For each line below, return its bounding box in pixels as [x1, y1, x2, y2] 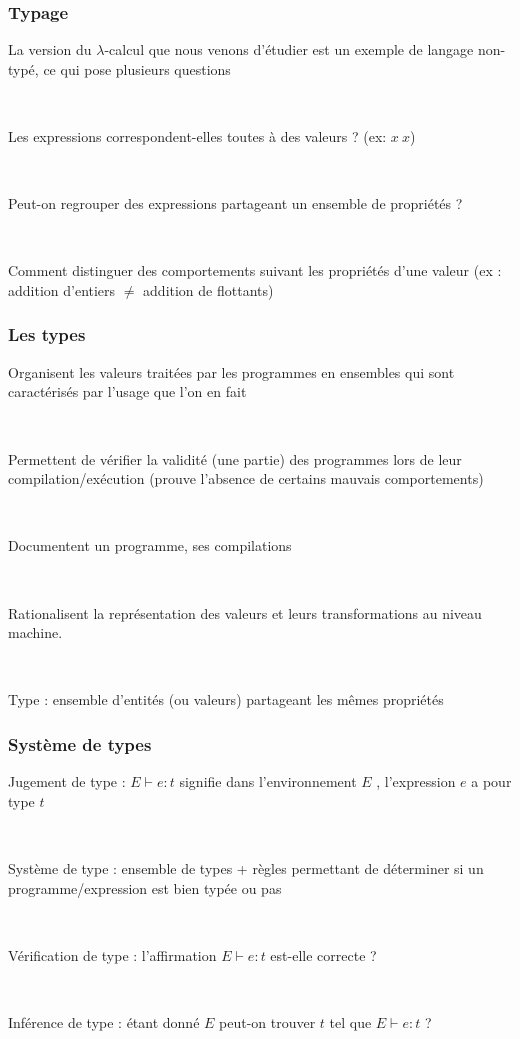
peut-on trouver [219, 1011, 316, 1032]
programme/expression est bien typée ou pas [8, 877, 282, 898]
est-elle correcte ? [270, 944, 377, 965]
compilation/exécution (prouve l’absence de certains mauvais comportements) [8, 468, 484, 489]
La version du [8, 39, 92, 60]
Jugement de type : [8, 771, 126, 792]
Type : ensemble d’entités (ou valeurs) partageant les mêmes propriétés [8, 689, 444, 710]
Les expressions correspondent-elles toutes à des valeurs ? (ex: [8, 126, 387, 146]
